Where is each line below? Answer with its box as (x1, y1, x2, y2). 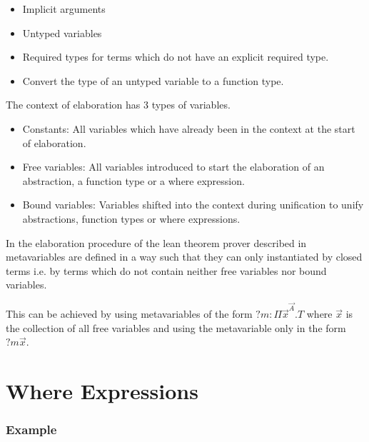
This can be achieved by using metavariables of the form (6, 306, 253, 321)
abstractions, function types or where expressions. (22, 211, 241, 226)
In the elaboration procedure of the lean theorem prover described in (6, 235, 307, 250)
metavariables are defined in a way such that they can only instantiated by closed (6, 249, 363, 264)
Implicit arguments (22, 1, 106, 16)
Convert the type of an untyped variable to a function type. (22, 73, 284, 88)
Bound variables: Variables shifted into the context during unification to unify (22, 197, 364, 212)
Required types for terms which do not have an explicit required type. (22, 49, 329, 64)
